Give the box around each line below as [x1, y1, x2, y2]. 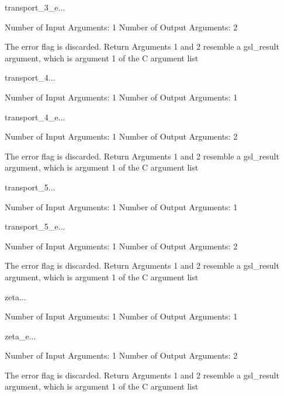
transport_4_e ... [5, 110, 65, 123]
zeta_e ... [5, 329, 36, 342]
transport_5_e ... [5, 220, 65, 232]
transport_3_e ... [5, 1, 65, 13]
